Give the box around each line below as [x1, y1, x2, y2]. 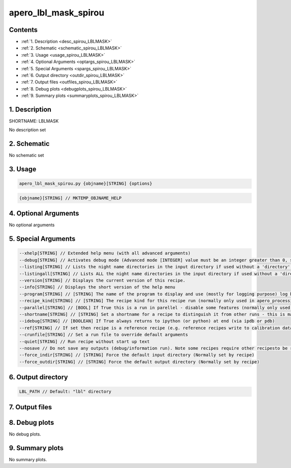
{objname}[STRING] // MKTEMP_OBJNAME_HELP [19, 195, 122, 201]
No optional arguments [9, 222, 55, 228]
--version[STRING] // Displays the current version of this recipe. [19, 278, 186, 283]
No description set [9, 127, 46, 133]
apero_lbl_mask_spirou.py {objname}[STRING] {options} [19, 181, 152, 187]
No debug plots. [9, 431, 41, 437]
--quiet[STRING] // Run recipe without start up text [19, 339, 150, 344]
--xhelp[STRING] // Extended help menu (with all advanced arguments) [19, 250, 191, 256]
